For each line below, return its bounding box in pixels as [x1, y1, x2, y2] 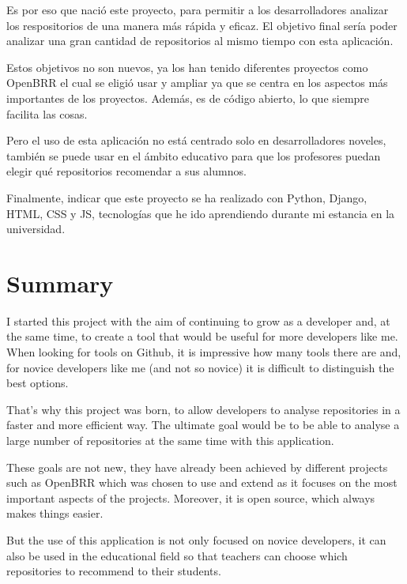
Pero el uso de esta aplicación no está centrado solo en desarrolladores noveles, [6, 132, 386, 149]
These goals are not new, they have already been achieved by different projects [6, 458, 388, 475]
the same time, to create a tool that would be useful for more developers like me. [6, 328, 398, 345]
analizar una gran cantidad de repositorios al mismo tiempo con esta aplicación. [6, 32, 394, 49]
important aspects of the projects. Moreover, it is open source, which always [6, 489, 375, 506]
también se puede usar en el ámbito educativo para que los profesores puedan [6, 147, 381, 164]
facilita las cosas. [6, 105, 88, 122]
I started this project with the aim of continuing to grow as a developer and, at [6, 312, 390, 329]
